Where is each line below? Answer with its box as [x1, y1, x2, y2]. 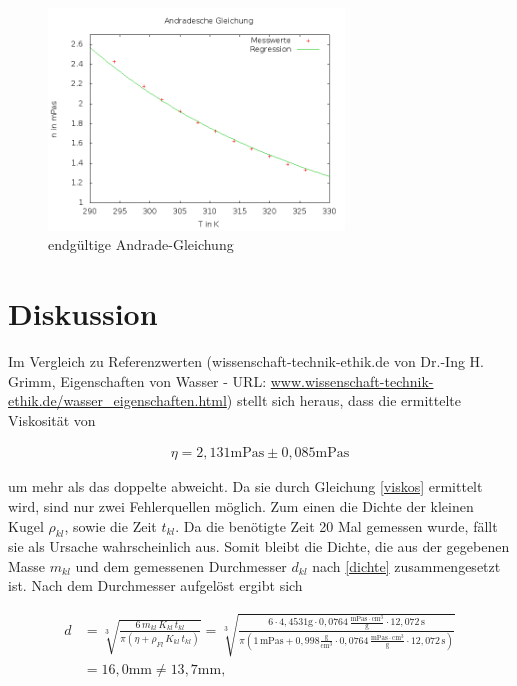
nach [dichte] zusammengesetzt [312, 555, 501, 576]
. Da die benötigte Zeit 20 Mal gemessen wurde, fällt [175, 515, 498, 536]
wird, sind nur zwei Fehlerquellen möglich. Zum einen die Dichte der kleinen [8, 495, 474, 516]
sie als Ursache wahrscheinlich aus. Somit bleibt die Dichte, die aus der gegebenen [8, 536, 510, 557]
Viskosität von [8, 409, 96, 430]
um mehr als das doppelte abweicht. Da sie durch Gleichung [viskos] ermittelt [8, 476, 483, 497]
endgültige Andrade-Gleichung [48, 234, 234, 255]
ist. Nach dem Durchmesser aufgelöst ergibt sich [8, 575, 303, 596]
